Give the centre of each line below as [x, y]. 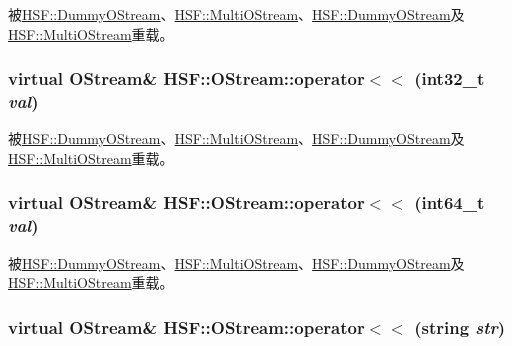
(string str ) [460, 326]
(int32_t [449, 78]
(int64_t [449, 202]
